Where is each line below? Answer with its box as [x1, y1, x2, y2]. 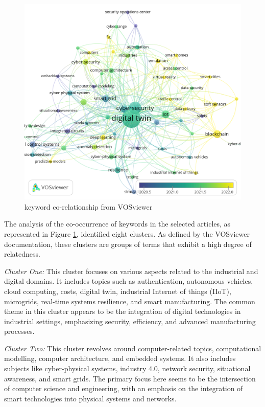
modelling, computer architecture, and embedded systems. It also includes [4, 353, 236, 364]
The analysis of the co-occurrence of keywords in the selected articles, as [4, 218, 231, 229]
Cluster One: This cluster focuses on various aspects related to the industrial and [4, 265, 258, 276]
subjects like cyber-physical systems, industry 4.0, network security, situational [4, 363, 251, 374]
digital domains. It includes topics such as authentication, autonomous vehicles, [4, 276, 253, 286]
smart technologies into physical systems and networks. [4, 393, 177, 403]
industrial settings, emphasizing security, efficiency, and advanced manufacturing [4, 315, 256, 326]
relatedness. [4, 248, 40, 259]
